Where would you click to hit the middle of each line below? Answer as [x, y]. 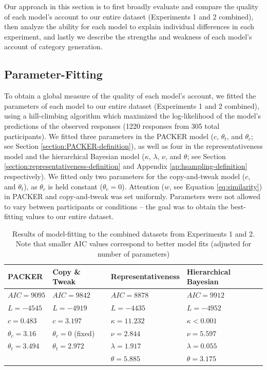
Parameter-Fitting [53, 74]
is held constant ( [75, 186]
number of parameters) [133, 254]
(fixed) [84, 333]
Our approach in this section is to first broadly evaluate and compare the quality [131, 6]
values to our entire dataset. [70, 216]
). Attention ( [143, 186]
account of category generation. [53, 46]
